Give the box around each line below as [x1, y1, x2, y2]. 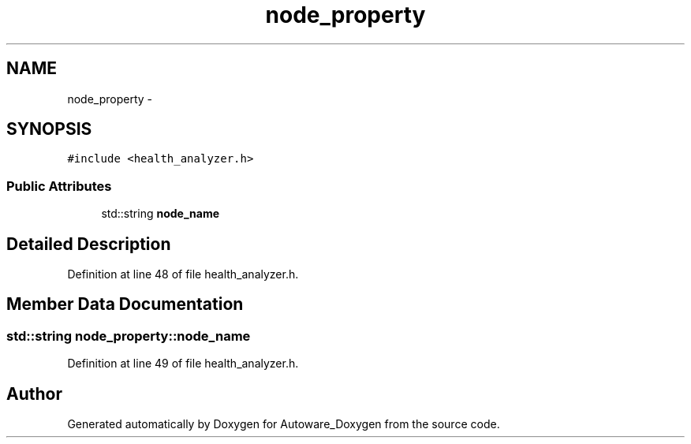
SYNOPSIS [6, 119, 92, 140]
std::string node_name [101, 207, 220, 221]
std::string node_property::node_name [6, 327, 251, 344]
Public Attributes [6, 177, 112, 194]
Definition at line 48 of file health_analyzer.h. [67, 267, 299, 282]
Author [6, 383, 62, 404]
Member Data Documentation [6, 294, 244, 315]
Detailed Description [6, 233, 171, 254]
